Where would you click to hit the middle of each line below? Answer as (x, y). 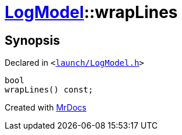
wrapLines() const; (49, 90)
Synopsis (32, 40)
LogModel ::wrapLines (91, 12)
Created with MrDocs (46, 108)
